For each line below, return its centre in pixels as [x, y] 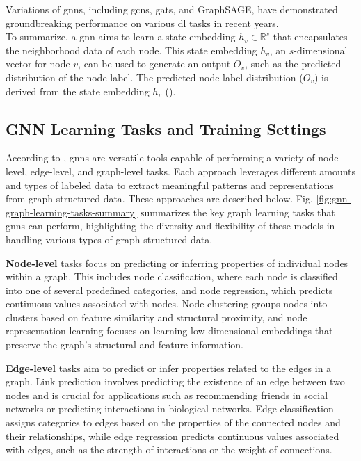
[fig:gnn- [334, 199]
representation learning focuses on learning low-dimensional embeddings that [169, 331]
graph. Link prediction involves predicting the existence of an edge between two [175, 381]
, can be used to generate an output [154, 64]
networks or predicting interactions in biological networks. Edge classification [170, 409]
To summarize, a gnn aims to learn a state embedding [121, 37]
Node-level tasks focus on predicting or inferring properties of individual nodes [177, 262]
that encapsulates [310, 37]
